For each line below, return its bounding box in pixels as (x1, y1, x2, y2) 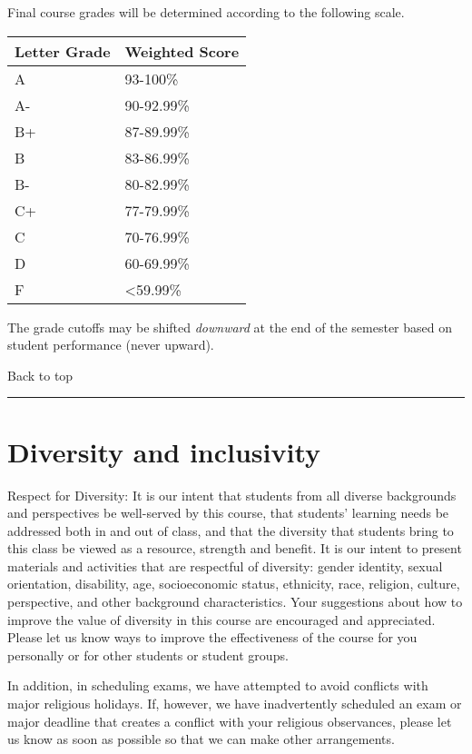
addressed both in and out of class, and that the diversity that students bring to (7, 521, 454, 540)
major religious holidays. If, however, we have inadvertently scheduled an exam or (7, 694, 462, 713)
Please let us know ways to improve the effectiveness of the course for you (7, 628, 418, 647)
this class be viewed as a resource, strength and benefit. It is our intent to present (7, 539, 462, 558)
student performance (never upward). (7, 335, 214, 354)
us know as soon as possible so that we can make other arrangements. (7, 729, 395, 749)
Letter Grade (15, 40, 111, 62)
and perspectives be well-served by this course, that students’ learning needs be (7, 503, 449, 522)
